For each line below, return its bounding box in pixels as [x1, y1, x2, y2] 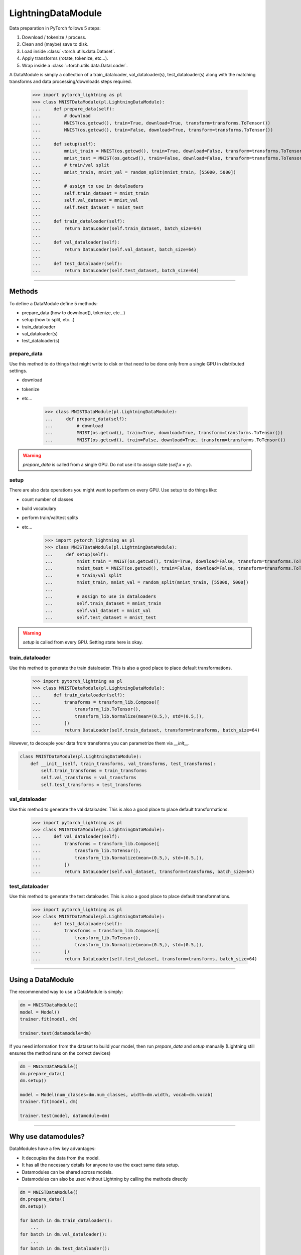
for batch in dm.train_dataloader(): [20, 1217, 113, 1223]
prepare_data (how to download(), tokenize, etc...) [22, 309, 125, 316]
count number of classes [22, 496, 74, 502]
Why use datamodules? [9, 1133, 85, 1141]
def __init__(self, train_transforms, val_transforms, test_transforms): [30, 761, 216, 767]
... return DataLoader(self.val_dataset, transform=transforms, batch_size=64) [32, 869, 255, 874]
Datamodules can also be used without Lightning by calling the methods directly [22, 1176, 188, 1182]
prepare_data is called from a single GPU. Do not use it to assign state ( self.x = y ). [23, 462, 193, 468]
